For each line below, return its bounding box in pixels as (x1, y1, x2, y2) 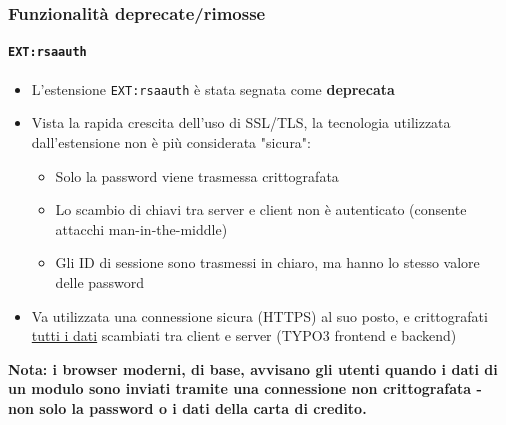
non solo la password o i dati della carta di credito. (8, 397, 367, 418)
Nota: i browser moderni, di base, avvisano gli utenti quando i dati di (8, 358, 498, 379)
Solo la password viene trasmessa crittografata (55, 165, 339, 186)
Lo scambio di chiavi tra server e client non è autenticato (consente (55, 199, 467, 220)
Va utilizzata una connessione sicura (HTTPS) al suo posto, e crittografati (31, 305, 488, 326)
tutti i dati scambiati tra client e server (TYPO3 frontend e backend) (31, 325, 457, 346)
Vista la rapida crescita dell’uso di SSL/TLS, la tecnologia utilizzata (31, 112, 451, 133)
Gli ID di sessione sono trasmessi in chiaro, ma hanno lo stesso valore (55, 252, 480, 273)
